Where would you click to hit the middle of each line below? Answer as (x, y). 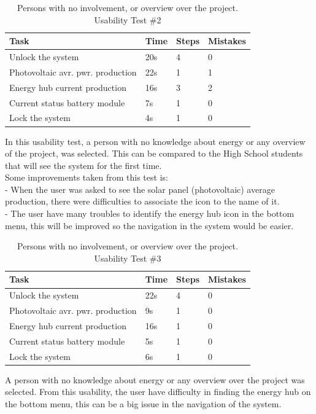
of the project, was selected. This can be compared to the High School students (154, 153)
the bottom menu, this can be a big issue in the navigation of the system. (143, 403)
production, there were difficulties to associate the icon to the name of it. (142, 201)
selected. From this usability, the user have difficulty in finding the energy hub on (158, 392)
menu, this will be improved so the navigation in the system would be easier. (149, 225)
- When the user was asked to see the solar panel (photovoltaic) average (140, 189)
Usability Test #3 (128, 258)
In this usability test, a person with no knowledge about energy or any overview (155, 141)
